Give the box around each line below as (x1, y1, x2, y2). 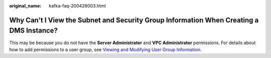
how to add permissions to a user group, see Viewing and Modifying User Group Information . (9, 46, 202, 52)
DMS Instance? (9, 26, 58, 35)
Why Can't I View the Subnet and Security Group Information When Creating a (9, 15, 259, 24)
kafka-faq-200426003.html (49, 3, 106, 8)
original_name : (9, 3, 42, 8)
